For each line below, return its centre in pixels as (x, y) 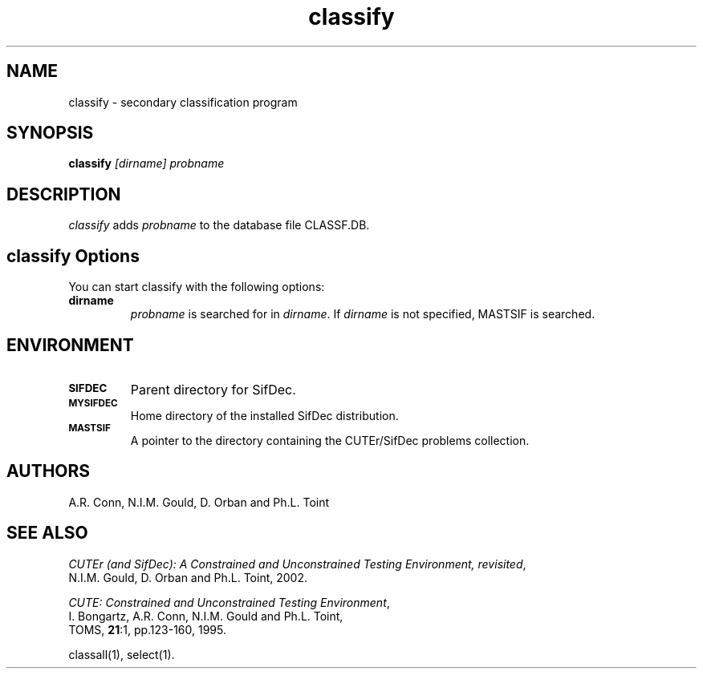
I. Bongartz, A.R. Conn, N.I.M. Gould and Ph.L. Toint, (206, 616)
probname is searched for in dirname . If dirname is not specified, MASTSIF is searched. (363, 314)
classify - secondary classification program (183, 102)
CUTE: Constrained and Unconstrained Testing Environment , (229, 602)
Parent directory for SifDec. (213, 389)
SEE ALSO (47, 533)
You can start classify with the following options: (197, 287)
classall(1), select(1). (122, 654)
